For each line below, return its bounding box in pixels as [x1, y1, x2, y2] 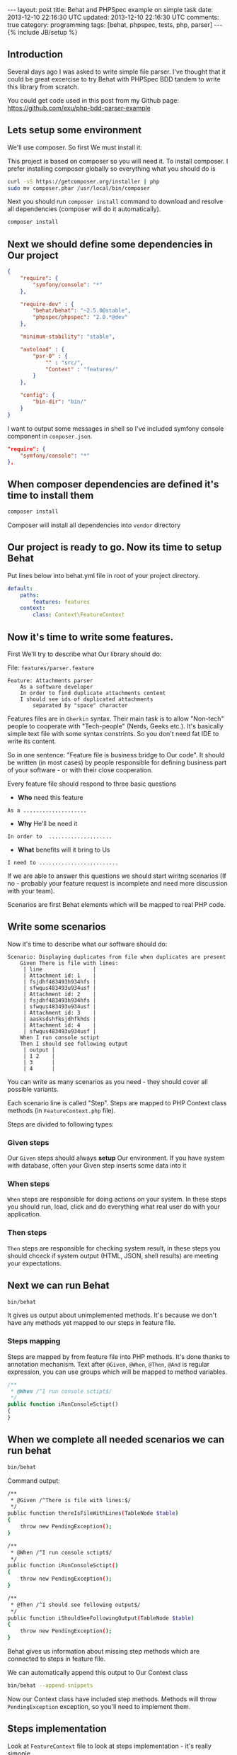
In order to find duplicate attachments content [20, 689, 166, 696]
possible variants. [7, 1085, 59, 1093]
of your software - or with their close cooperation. [7, 766, 154, 774]
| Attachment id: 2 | [23, 991, 97, 998]
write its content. [7, 737, 57, 745]
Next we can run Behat [7, 1280, 110, 1292]
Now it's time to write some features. [7, 631, 174, 643]
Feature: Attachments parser [7, 677, 93, 684]
